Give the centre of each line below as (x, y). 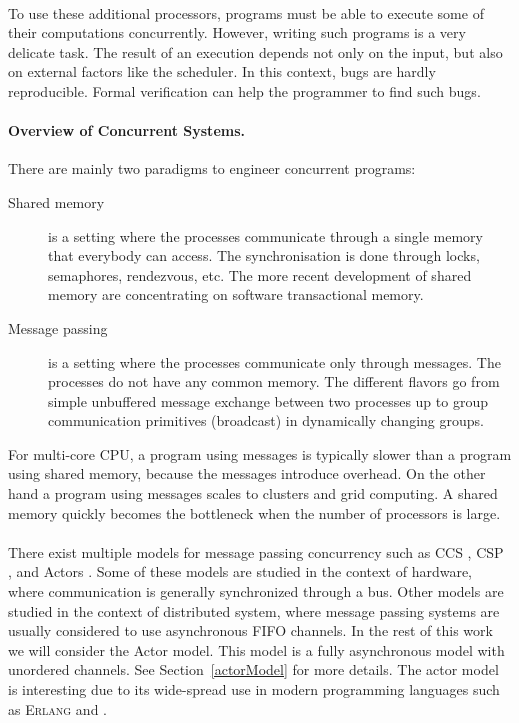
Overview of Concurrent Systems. (126, 130)
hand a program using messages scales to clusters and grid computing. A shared (253, 493)
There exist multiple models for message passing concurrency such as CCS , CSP (256, 551)
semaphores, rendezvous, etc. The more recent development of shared (260, 274)
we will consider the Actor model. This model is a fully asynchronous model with (256, 649)
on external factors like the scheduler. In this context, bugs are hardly (222, 71)
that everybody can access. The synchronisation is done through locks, (264, 255)
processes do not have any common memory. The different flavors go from (274, 381)
